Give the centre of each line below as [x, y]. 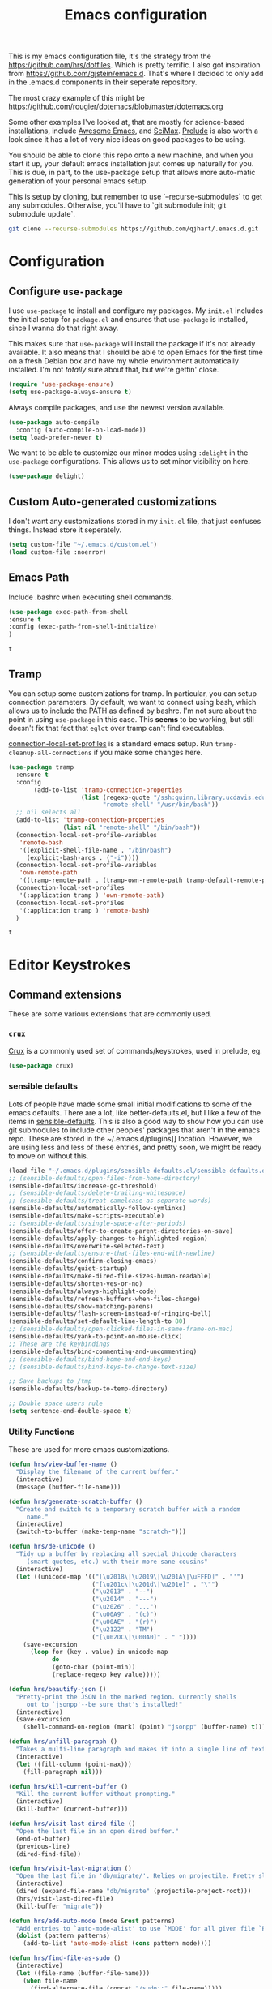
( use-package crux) [41, 1065]
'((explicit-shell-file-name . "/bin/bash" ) [96, 850]
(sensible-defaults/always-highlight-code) [83, 1291]
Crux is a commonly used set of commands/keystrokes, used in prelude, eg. [135, 1050]
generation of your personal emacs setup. [78, 181]
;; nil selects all [49, 813]
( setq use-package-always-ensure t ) [70, 392]
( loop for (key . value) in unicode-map [99, 1652]
